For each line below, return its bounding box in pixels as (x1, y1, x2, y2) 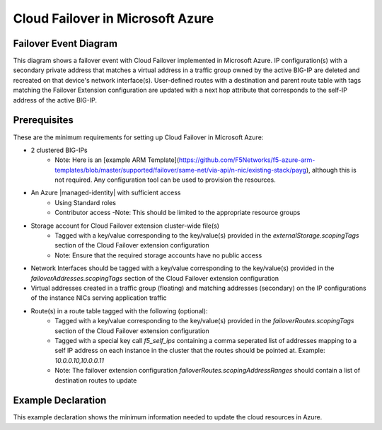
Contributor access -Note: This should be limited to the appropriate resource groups (54, 209, 301, 217)
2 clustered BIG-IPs (30, 146, 88, 154)
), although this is (306, 165, 357, 174)
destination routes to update (54, 376, 137, 385)
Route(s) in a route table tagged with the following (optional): (30, 306, 208, 315)
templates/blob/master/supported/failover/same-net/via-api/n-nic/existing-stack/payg (54, 165, 307, 174)
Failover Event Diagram (13, 37, 118, 50)
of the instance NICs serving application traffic (30, 294, 167, 302)
